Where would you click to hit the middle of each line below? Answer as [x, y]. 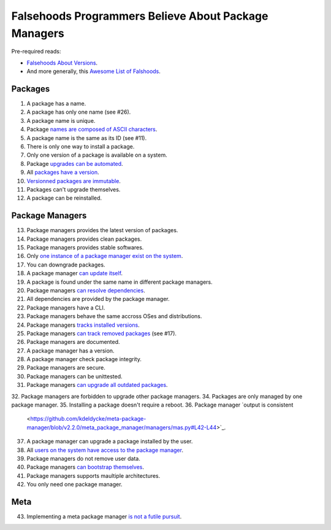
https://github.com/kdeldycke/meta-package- [88, 419]
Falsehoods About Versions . [62, 63]
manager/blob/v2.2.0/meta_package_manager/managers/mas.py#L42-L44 [122, 427]
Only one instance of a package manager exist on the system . [105, 256]
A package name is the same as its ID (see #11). [87, 138]
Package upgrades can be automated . [75, 163]
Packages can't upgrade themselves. [74, 189]
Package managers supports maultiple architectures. [93, 475]
